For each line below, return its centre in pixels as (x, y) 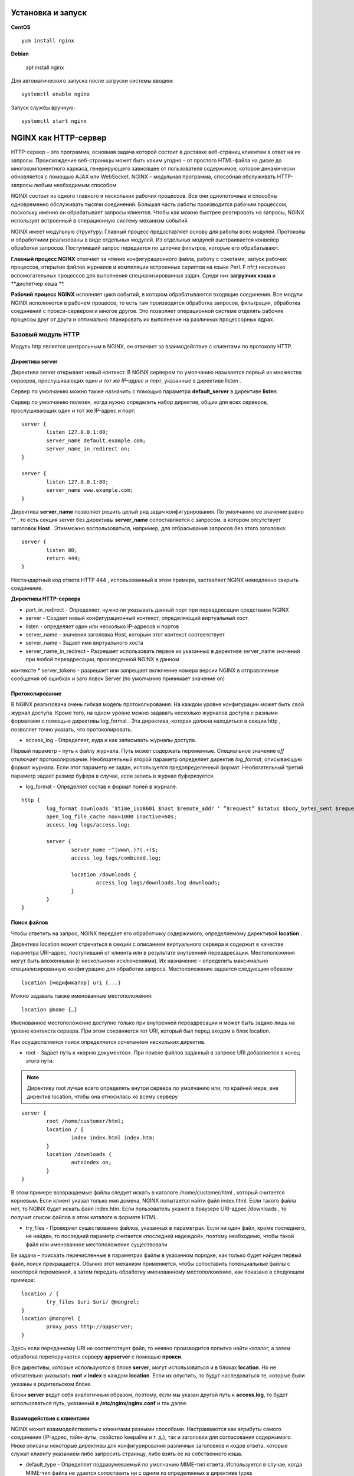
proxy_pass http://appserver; (90, 1327)
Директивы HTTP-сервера (46, 599)
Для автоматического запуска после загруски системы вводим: (92, 81)
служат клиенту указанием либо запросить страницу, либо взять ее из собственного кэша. (127, 1454)
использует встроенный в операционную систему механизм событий (99, 221)
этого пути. (40, 1061)
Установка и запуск (49, 13)
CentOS (21, 27)
